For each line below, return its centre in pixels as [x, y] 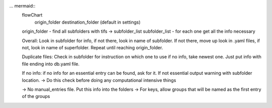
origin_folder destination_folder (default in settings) [88, 22]
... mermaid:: [22, 6]
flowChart [32, 15]
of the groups [36, 96]
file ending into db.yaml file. [51, 64]
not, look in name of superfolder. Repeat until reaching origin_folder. [92, 47]
